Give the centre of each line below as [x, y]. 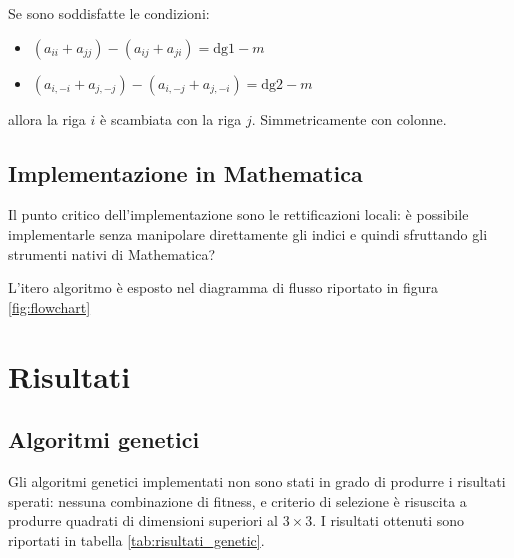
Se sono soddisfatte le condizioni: [109, 13]
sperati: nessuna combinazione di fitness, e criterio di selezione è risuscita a [237, 500]
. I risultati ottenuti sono [388, 520]
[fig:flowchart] [49, 306]
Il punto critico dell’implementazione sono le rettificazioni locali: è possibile [238, 214]
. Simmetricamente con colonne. [349, 118]
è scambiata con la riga [171, 118]
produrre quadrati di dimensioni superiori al [143, 520]
